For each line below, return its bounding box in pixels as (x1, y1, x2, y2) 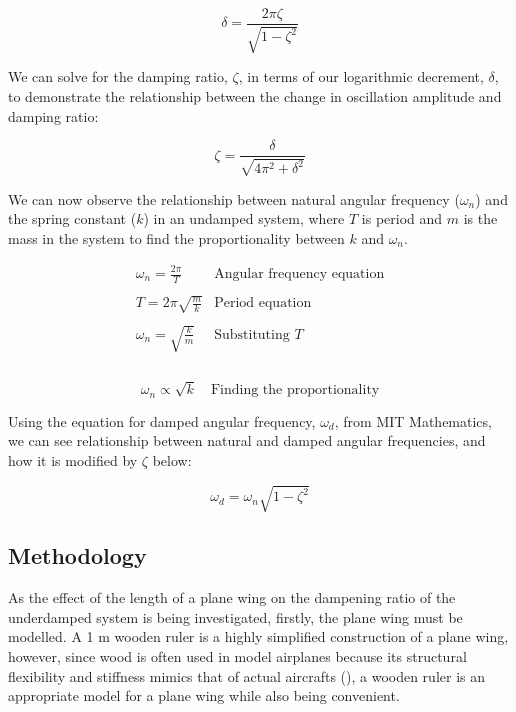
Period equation (214, 296, 312, 311)
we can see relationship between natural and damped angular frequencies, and (8, 430, 486, 451)
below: (152, 449, 192, 470)
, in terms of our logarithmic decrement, (238, 66, 484, 87)
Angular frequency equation (214, 267, 385, 281)
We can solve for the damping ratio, (8, 66, 228, 87)
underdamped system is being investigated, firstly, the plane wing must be (8, 606, 463, 627)
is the (463, 208, 498, 229)
